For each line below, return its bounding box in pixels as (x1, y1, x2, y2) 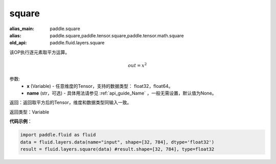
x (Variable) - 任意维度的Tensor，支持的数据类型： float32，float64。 (27, 83, 173, 89)
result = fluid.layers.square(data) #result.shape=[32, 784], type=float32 (20, 146, 215, 152)
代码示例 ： (9, 118, 32, 125)
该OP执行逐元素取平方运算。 (9, 49, 70, 55)
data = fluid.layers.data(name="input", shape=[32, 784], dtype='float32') (20, 139, 215, 145)
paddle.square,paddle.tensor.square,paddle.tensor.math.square (50, 32, 184, 38)
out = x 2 (128, 62, 147, 68)
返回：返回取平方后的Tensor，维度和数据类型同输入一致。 (9, 100, 132, 106)
